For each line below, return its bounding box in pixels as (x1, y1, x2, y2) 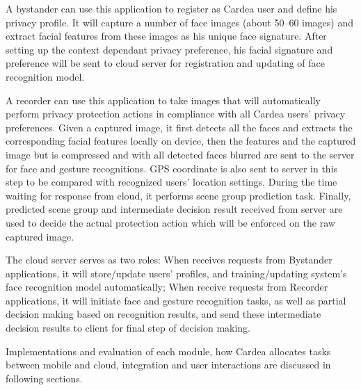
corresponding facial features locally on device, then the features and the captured (6, 133, 356, 148)
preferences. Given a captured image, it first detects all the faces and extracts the (6, 120, 353, 134)
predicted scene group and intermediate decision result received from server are (6, 202, 343, 216)
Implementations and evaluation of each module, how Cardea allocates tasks (6, 343, 331, 358)
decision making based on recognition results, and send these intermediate (6, 307, 321, 321)
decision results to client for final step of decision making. (6, 320, 251, 335)
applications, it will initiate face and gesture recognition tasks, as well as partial (6, 293, 346, 307)
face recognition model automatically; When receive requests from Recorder (6, 279, 328, 294)
